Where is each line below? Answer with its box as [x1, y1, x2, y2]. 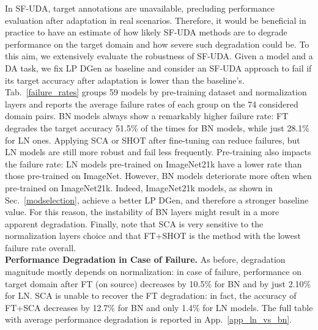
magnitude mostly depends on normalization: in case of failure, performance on [5, 265, 301, 278]
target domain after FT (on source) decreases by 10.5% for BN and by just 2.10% [5, 277, 311, 290]
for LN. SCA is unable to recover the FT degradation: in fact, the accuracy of [5, 289, 297, 302]
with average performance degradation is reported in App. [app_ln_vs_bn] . [5, 313, 292, 326]
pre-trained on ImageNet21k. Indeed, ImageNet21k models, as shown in [5, 181, 273, 194]
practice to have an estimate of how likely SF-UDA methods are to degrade [5, 26, 287, 38]
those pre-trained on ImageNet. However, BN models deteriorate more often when [5, 169, 312, 182]
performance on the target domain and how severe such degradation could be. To [5, 37, 309, 50]
